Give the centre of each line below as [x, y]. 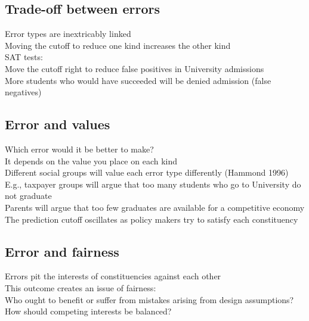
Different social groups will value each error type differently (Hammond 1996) [147, 172]
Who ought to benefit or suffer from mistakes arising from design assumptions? [149, 299]
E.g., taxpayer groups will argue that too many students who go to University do [153, 184]
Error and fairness [62, 251]
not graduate [28, 196]
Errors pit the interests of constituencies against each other [113, 276]
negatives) [23, 92]
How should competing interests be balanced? [88, 311]
